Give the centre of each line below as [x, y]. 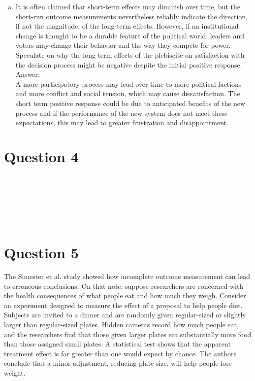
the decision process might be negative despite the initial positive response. [129, 64]
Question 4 [41, 156]
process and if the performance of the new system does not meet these [122, 113]
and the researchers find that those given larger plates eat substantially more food [128, 334]
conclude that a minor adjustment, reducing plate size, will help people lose [118, 363]
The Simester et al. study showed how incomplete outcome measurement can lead [127, 276]
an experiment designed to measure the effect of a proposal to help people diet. [123, 305]
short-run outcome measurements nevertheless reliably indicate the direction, [131, 16]
